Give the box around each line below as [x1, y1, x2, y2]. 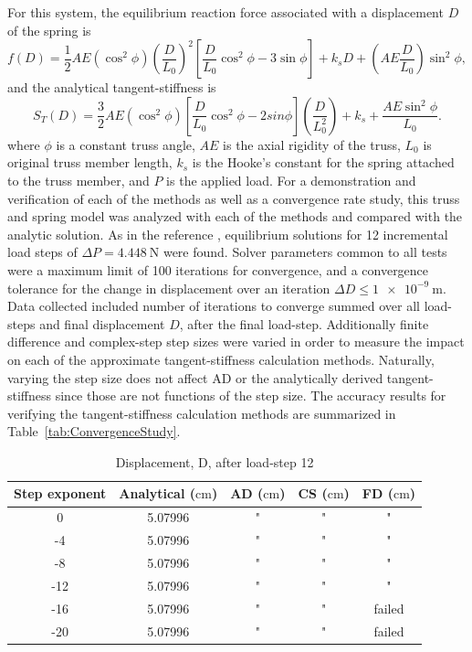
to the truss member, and [7, 170, 150, 189]
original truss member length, [7, 153, 173, 172]
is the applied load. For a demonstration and [166, 170, 416, 189]
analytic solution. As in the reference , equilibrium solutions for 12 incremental [7, 224, 448, 243]
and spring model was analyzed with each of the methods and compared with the [7, 207, 463, 226]
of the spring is [7, 20, 91, 39]
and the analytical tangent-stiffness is [7, 78, 216, 97]
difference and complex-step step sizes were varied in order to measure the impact [7, 332, 465, 351]
